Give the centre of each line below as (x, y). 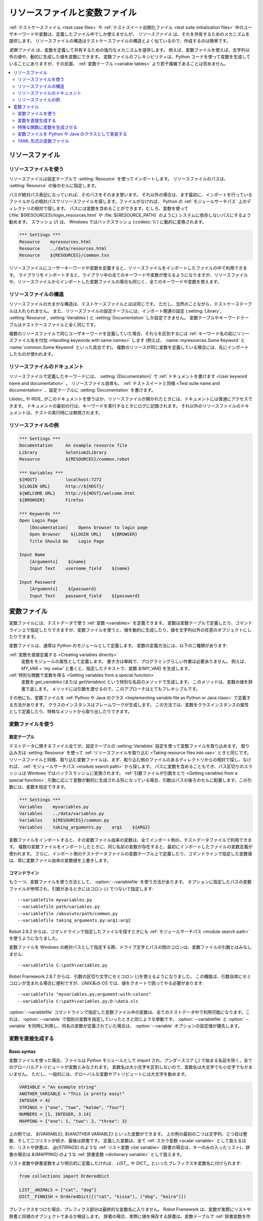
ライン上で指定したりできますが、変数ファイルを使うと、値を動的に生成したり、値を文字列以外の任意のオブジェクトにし (130, 630)
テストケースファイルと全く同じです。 (60, 324)
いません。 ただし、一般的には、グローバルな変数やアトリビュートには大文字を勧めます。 (99, 1074)
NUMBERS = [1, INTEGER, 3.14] (55, 1114)
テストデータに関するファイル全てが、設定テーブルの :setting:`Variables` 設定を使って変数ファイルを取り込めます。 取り (129, 746)
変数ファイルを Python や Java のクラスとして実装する (72, 134)
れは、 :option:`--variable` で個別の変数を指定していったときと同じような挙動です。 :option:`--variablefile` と (118, 1019)
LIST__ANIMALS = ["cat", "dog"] (58, 1190)
